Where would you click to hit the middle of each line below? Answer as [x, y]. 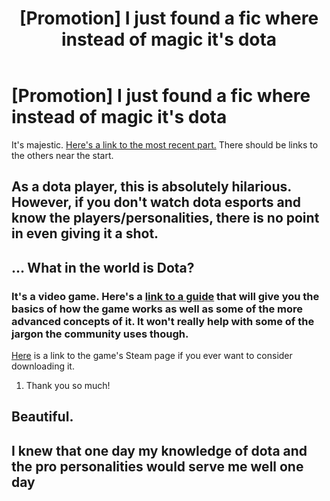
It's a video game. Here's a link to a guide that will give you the [165, 296]
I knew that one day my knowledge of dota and [159, 450]
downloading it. [43, 366]
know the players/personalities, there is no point [165, 218]
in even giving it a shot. [85, 233]
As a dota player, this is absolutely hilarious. [151, 187]
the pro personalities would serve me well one [157, 466]
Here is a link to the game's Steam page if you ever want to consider [152, 356]
